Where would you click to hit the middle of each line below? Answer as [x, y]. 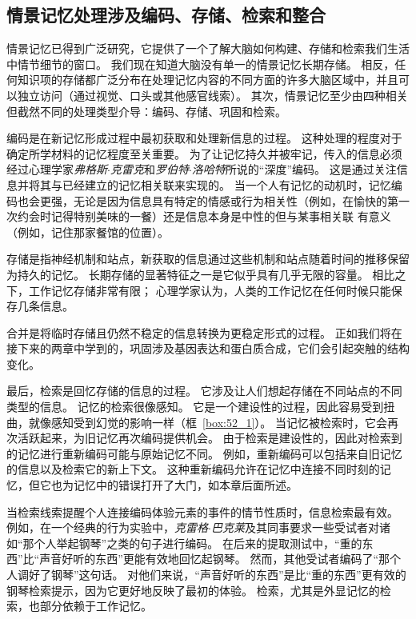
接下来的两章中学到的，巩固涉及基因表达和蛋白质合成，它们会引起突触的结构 [208, 348]
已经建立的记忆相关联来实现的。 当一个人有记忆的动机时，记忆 [226, 184]
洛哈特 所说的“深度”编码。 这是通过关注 [294, 169]
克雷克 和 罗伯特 [149, 169]
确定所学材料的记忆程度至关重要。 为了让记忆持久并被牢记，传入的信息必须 [204, 153]
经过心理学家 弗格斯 [57, 169]
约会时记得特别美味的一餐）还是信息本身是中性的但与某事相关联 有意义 [204, 216]
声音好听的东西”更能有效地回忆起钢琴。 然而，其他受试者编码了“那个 [220, 559]
